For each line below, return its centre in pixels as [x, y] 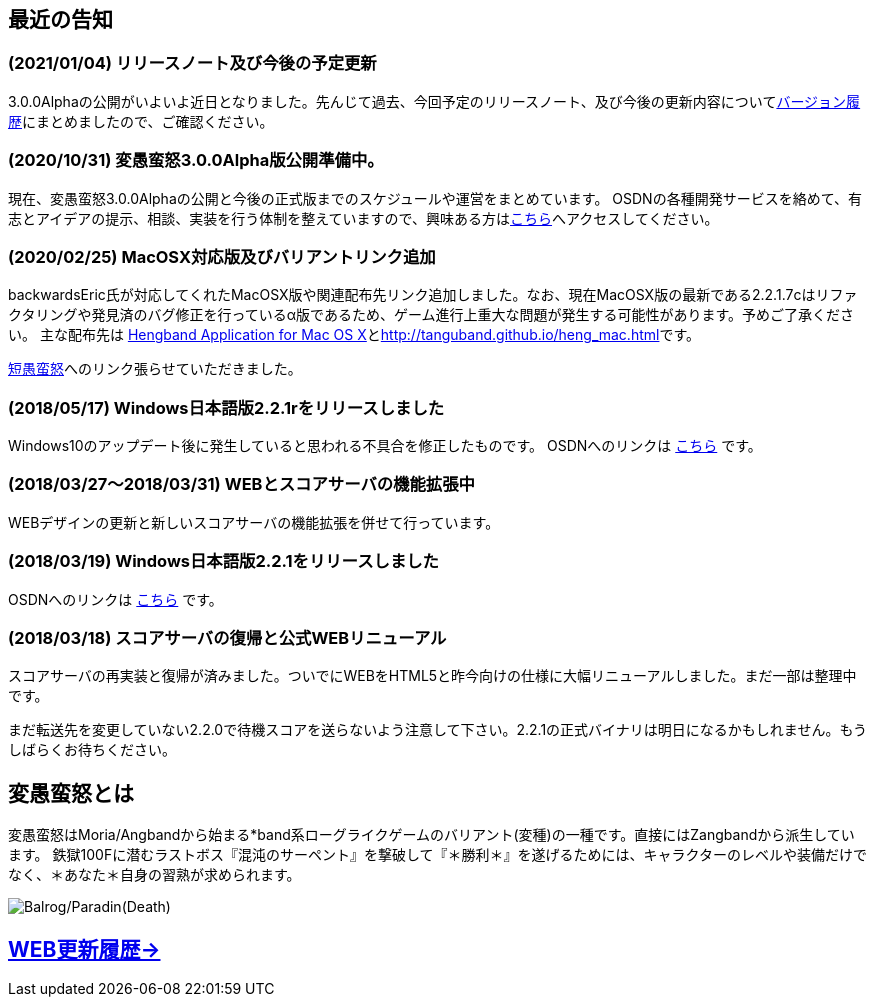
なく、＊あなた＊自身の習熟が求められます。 [154, 875]
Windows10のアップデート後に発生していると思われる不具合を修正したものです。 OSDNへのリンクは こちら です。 [385, 446]
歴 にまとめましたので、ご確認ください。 [141, 121]
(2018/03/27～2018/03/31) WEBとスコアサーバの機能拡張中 [241, 484]
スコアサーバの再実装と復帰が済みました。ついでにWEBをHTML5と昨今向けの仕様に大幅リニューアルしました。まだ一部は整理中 [432, 676]
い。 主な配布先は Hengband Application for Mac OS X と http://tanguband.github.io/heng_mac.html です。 [354, 335]
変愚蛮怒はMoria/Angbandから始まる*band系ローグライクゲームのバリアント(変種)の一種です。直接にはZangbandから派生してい [431, 835]
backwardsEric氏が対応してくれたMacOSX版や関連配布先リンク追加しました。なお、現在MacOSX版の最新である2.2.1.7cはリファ [433, 295]
